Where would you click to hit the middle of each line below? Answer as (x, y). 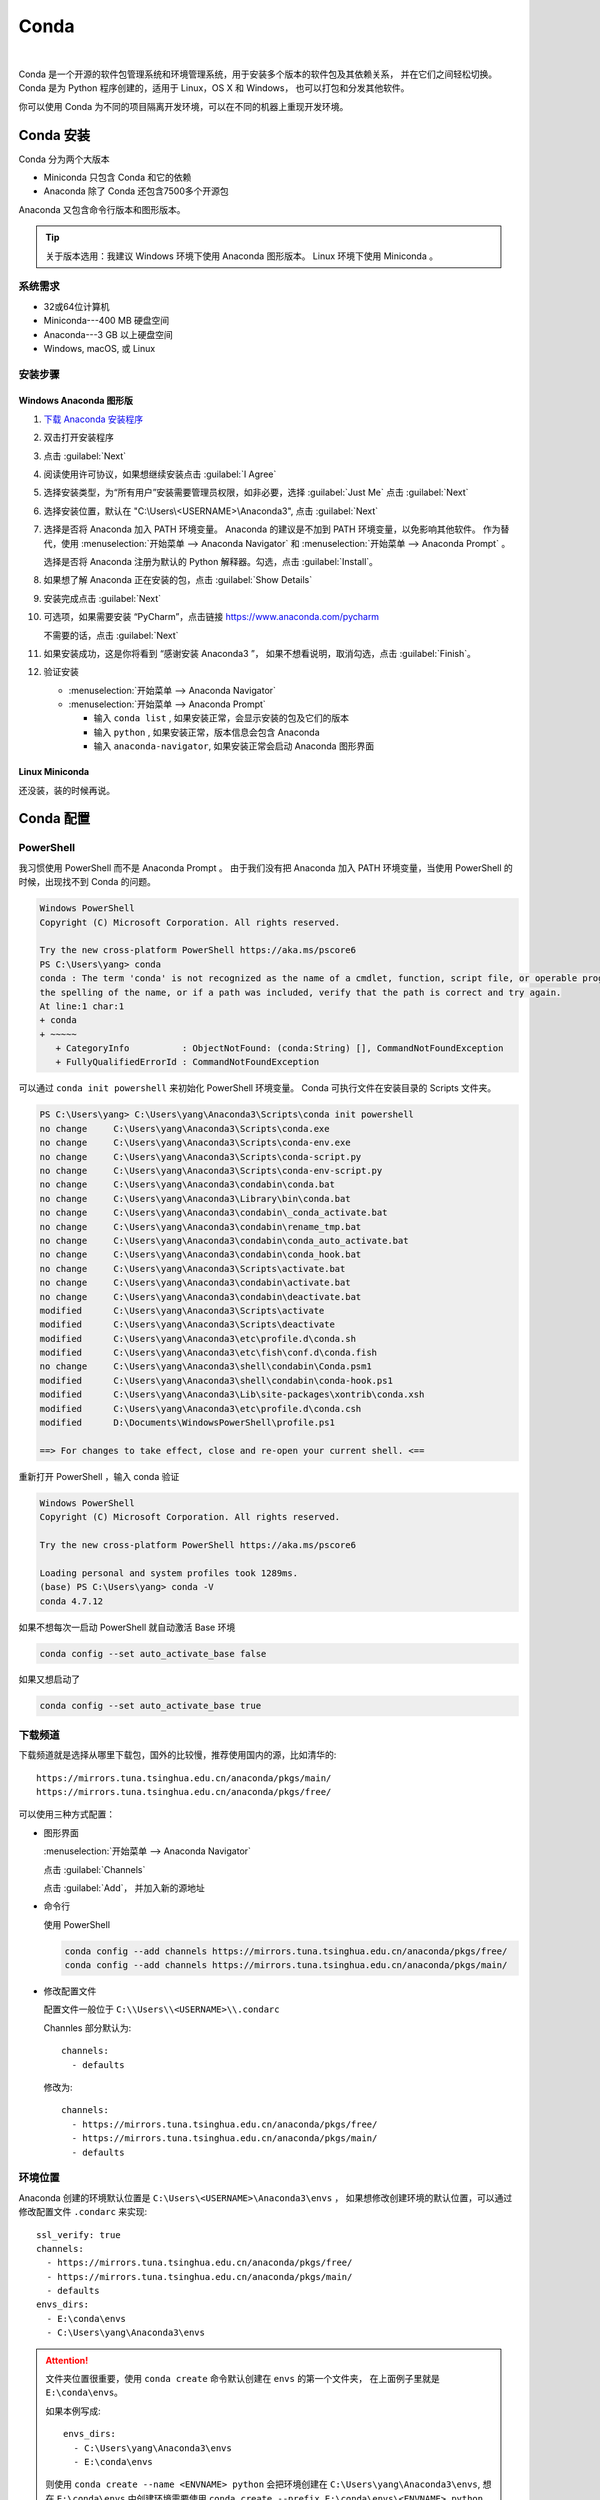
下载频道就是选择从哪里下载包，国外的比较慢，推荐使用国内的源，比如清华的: (177, 1755)
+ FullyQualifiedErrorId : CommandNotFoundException (187, 1062)
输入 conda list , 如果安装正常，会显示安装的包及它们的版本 (221, 718)
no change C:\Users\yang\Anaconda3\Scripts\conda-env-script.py (211, 1171)
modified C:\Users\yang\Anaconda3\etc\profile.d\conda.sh (198, 1338)
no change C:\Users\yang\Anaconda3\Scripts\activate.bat (192, 1268)
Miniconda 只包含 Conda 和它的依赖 (117, 177)
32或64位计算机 (76, 306)
